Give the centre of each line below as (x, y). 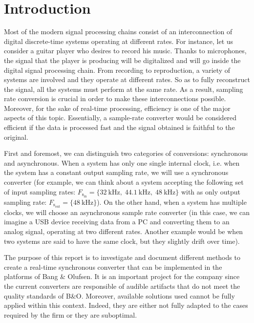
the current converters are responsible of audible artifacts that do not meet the (122, 286)
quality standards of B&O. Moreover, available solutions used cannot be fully (119, 295)
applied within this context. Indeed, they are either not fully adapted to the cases (126, 305)
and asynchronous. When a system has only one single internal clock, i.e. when (122, 162)
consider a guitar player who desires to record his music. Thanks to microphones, (125, 51)
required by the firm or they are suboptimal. (71, 314)
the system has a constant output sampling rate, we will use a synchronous (116, 172)
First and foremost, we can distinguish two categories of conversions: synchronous (126, 153)
